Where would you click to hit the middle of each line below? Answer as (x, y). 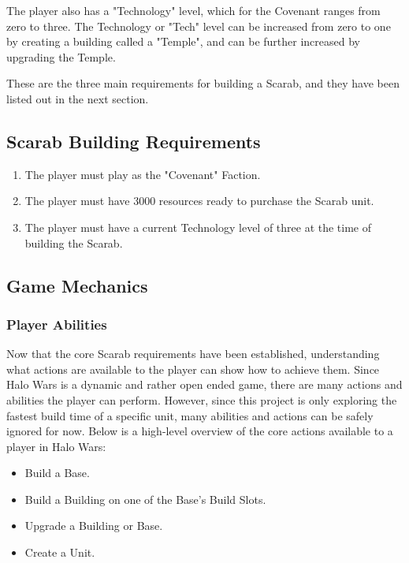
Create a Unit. (60, 552)
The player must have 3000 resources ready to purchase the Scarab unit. (199, 201)
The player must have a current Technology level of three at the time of (198, 227)
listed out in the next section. (78, 98)
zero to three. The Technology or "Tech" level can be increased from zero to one (199, 26)
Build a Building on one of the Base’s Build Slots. (145, 499)
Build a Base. (57, 473)
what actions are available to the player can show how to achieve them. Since (193, 369)
